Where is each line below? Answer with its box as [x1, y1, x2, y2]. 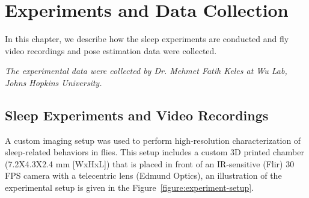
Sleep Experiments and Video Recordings [5, 105, 269, 124]
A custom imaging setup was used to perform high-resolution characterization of [5, 134, 301, 146]
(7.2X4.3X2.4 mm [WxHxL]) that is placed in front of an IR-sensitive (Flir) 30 [5, 157, 295, 170]
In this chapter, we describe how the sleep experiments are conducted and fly [5, 32, 289, 45]
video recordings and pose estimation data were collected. [5, 44, 217, 57]
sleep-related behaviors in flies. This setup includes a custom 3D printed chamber [5, 146, 304, 158]
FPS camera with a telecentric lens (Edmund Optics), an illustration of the [5, 169, 282, 182]
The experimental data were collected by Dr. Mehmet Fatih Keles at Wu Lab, [5, 64, 287, 77]
